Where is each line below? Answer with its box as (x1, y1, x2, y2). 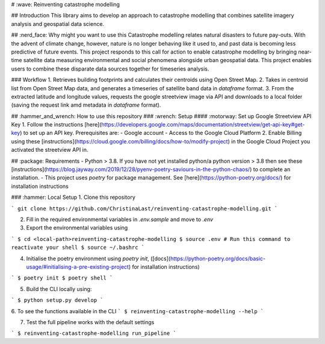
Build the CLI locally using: (26, 285, 92, 292)
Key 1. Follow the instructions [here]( (11, 121, 102, 128)
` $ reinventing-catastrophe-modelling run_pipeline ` (11, 330, 177, 337)
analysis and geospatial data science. (11, 20, 105, 27)
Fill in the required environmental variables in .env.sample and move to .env (26, 216, 214, 223)
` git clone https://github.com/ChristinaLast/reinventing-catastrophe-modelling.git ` (11, 205, 278, 212)
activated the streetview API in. (11, 146, 88, 154)
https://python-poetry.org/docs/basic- (170, 255, 266, 262)
